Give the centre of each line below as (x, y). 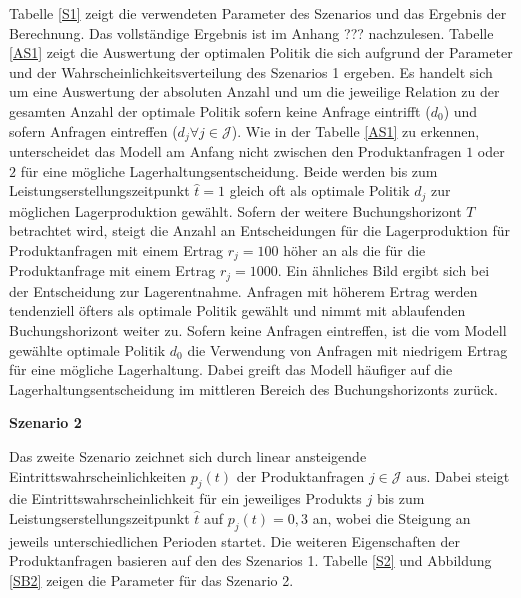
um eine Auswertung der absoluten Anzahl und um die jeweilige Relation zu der (254, 91)
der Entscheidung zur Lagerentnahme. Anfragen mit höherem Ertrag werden (243, 290)
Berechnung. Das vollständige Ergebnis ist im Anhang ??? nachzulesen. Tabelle (251, 32)
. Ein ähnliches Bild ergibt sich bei (383, 270)
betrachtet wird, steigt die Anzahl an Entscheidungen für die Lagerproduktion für (259, 230)
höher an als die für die (354, 249)
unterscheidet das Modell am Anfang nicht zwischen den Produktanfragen (235, 151)
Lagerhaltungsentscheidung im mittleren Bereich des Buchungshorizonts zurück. (253, 388)
